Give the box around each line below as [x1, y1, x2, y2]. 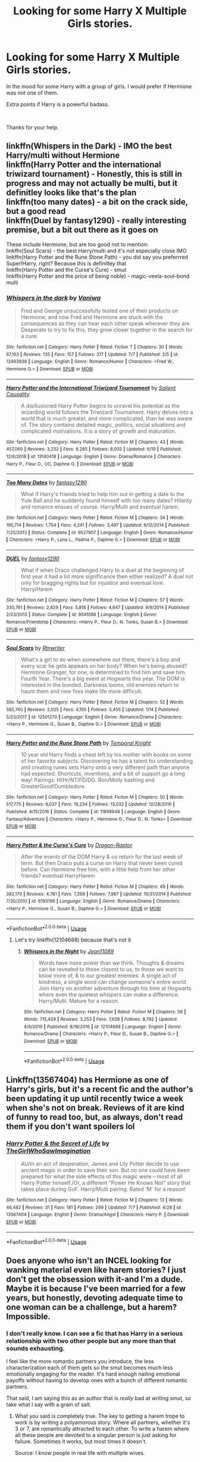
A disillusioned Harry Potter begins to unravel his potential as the [20, 402, 180, 409]
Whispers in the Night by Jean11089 [23, 948, 114, 955]
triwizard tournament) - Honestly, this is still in [6, 169, 183, 179]
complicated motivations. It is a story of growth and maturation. [20, 428, 177, 435]
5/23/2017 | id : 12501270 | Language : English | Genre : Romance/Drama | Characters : [6, 714, 183, 720]
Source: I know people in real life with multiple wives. [14, 1449, 145, 1456]
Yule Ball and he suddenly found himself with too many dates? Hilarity [20, 497, 192, 504]
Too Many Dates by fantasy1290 [6, 479, 87, 487]
